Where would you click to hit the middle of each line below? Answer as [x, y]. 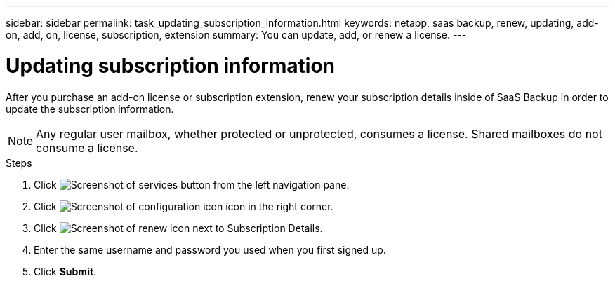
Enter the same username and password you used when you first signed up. [210, 249]
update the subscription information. [90, 109]
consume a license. [87, 148]
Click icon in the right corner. [184, 206]
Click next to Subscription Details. [178, 228]
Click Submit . [65, 271]
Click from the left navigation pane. [192, 184]
